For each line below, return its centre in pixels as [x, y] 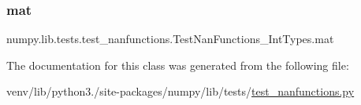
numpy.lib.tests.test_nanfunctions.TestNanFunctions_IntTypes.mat [170, 39]
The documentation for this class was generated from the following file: [178, 65]
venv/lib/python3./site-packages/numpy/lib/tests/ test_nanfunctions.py [180, 91]
